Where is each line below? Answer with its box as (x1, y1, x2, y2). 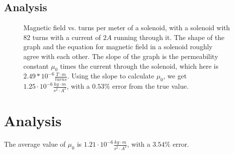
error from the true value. (112, 81, 189, 91)
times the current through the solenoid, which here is (60, 60, 218, 71)
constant (23, 60, 49, 71)
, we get (163, 71, 187, 81)
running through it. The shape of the (114, 32, 225, 42)
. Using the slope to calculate (67, 71, 155, 81)
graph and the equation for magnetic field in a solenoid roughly (23, 41, 213, 52)
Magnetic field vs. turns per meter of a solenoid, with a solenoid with (23, 22, 230, 33)
